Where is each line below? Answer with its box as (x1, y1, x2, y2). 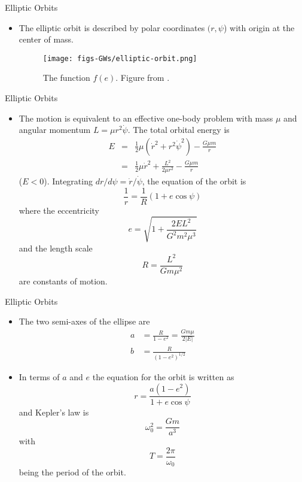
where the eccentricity (19, 204, 100, 216)
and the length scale (19, 241, 93, 254)
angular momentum (19, 123, 91, 136)
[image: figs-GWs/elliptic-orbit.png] (42, 54, 197, 63)
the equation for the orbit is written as (92, 370, 234, 383)
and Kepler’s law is (19, 405, 89, 418)
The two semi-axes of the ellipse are (19, 315, 150, 328)
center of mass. (19, 33, 74, 46)
